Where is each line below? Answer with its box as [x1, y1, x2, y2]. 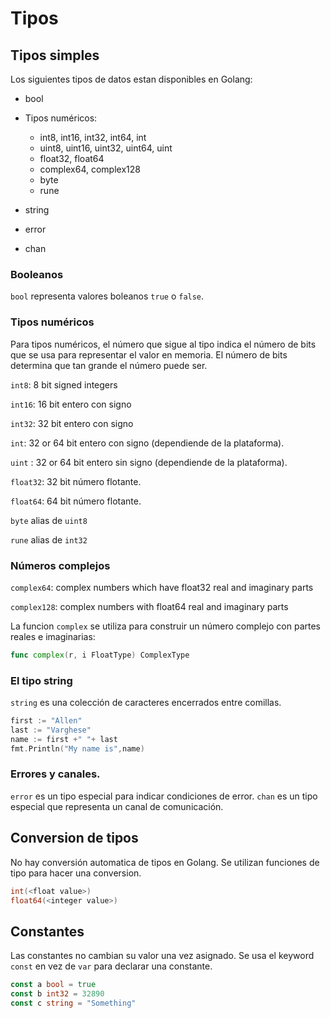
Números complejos [10, 558, 111, 572]
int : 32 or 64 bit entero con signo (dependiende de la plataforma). [10, 437, 285, 449]
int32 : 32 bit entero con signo [10, 417, 134, 429]
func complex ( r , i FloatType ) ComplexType [10, 650, 190, 660]
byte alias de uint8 [10, 514, 88, 526]
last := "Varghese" [10, 725, 92, 735]
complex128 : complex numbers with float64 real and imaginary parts [10, 600, 289, 612]
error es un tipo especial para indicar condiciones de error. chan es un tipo [10, 790, 318, 802]
